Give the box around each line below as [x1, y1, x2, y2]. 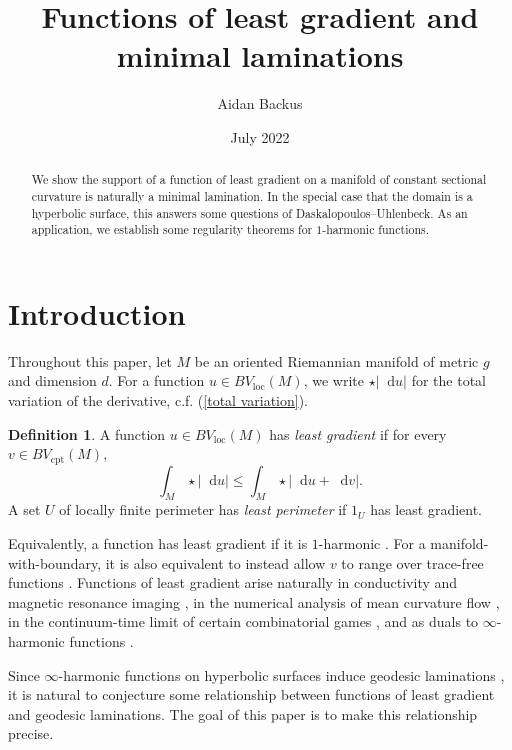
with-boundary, [8, 552, 102, 573]
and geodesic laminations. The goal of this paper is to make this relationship [8, 703, 478, 724]
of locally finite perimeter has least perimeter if [59, 499, 347, 520]
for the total [411, 370, 486, 391]
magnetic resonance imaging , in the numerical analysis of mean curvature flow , [8, 591, 500, 612]
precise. [8, 723, 54, 744]
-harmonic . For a [318, 533, 426, 554]
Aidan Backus [217, 93, 303, 114]
